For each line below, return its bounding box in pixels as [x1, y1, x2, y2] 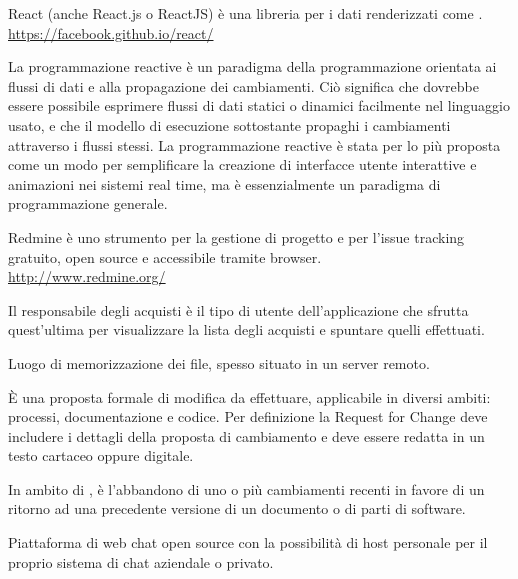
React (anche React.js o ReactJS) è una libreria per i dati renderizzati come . [8, 3, 483, 23]
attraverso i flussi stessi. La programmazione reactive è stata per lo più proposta [8, 134, 501, 155]
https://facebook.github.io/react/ [8, 22, 214, 43]
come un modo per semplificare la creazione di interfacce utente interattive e [8, 154, 477, 175]
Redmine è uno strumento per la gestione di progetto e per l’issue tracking [8, 226, 465, 247]
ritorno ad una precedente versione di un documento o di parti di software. [8, 498, 466, 519]
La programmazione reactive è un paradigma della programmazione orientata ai [8, 56, 497, 77]
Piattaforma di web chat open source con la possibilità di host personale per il [8, 532, 488, 553]
